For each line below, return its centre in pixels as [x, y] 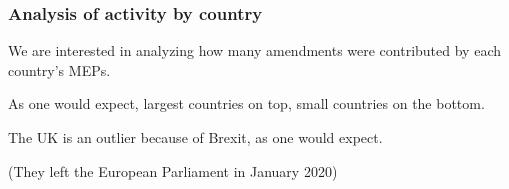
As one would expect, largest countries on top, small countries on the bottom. [246, 103]
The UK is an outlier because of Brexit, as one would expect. [195, 137]
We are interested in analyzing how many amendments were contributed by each [254, 50]
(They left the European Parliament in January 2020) [173, 170]
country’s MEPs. [59, 69]
